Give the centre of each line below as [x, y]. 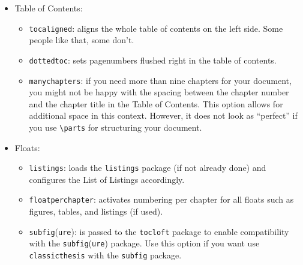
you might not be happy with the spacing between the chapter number [159, 92]
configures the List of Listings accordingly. [107, 179]
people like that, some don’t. [82, 40]
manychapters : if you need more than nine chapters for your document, [160, 80]
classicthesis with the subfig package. [105, 255]
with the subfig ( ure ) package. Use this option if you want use [144, 243]
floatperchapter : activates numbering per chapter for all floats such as [161, 199]
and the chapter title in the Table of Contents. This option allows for [156, 103]
